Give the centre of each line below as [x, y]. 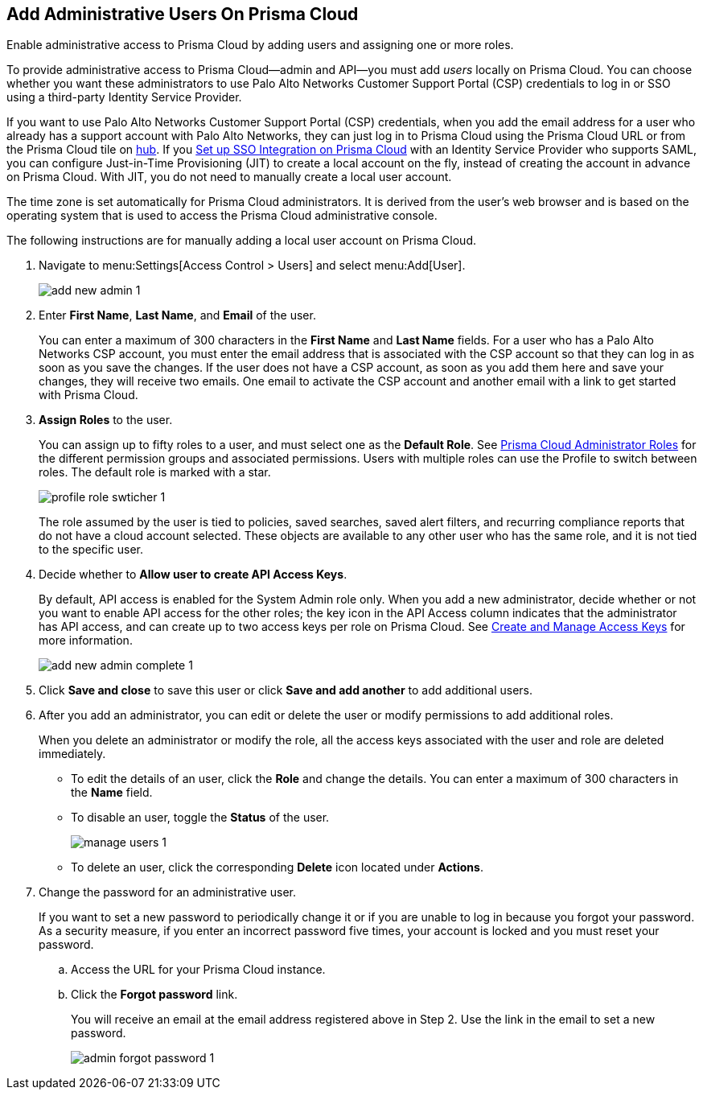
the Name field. [112, 793]
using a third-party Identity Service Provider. [124, 97]
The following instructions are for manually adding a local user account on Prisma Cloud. [242, 241]
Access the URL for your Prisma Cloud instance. [198, 970]
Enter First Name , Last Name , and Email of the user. [177, 315]
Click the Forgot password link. [154, 995]
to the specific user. [91, 550]
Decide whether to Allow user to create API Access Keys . [193, 575]
